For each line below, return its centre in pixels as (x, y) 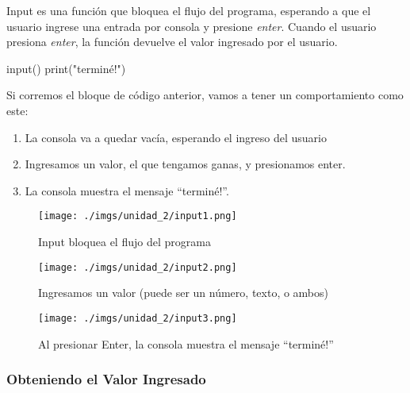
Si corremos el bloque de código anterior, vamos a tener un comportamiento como (205, 95)
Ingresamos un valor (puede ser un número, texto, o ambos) (184, 293)
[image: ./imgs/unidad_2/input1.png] (138, 216)
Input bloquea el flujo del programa (125, 241)
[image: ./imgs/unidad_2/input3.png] (138, 318)
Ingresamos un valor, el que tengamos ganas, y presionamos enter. (185, 164)
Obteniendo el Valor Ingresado (106, 379)
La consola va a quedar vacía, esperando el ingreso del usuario (176, 137)
